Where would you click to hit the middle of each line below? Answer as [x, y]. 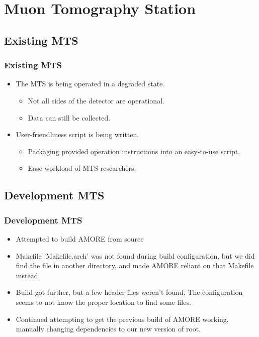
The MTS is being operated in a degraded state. [90, 84]
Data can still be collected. [69, 117]
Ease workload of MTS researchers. [82, 168]
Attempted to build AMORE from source [80, 238]
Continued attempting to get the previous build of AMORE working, [122, 319]
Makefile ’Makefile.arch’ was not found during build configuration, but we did [135, 255]
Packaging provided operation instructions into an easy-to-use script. [134, 151]
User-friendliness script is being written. [77, 134]
